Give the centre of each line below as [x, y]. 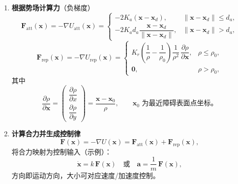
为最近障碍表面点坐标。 [180, 104]
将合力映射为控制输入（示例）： [61, 151]
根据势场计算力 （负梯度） [53, 7]
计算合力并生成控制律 [46, 134]
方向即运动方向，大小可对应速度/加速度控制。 [86, 175]
